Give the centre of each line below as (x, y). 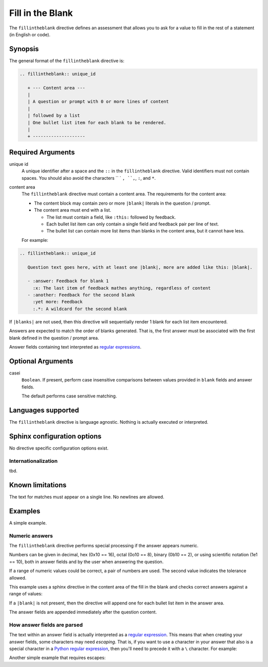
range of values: (26, 594)
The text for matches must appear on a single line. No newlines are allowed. (87, 497)
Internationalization (33, 461)
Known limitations (38, 485)
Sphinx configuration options (55, 436)
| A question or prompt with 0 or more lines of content (98, 102)
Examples (25, 511)
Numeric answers (31, 535)
